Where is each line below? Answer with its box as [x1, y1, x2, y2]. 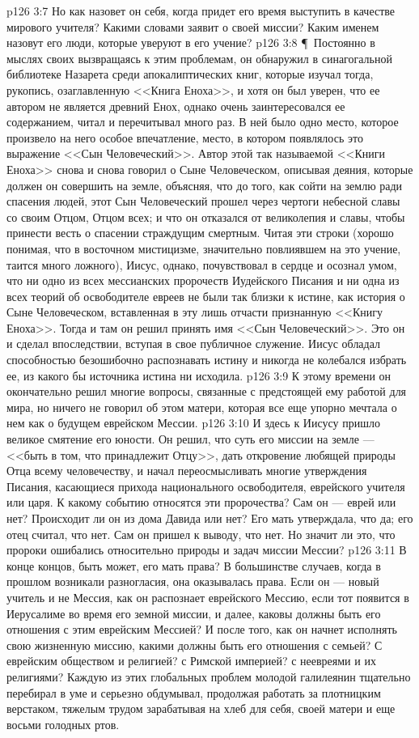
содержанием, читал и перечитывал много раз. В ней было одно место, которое [6, 113, 399, 130]
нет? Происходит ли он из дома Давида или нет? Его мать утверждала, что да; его [6, 510, 413, 526]
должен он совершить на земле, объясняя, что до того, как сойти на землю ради [6, 176, 403, 193]
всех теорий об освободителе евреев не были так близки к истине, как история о [6, 287, 405, 304]
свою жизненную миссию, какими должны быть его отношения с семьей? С [6, 636, 383, 653]
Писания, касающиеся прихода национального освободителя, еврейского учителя [6, 477, 405, 494]
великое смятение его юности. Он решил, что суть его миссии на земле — [6, 430, 375, 447]
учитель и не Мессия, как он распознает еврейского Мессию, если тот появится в [6, 588, 409, 605]
